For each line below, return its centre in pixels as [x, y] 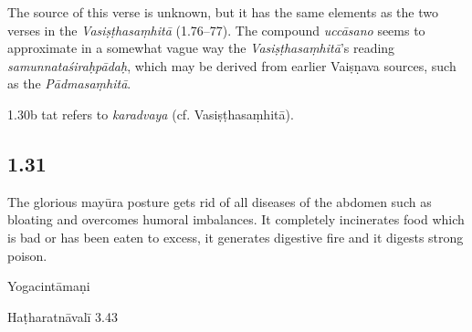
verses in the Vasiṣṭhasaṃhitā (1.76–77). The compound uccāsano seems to [216, 30]
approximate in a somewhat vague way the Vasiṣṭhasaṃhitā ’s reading [201, 48]
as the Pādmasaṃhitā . [69, 83]
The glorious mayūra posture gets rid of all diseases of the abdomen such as [220, 201]
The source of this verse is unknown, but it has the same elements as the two [223, 12]
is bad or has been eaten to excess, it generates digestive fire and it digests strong [236, 237]
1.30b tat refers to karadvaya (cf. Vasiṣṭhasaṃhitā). [151, 114]
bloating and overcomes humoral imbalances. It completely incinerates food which [236, 219]
